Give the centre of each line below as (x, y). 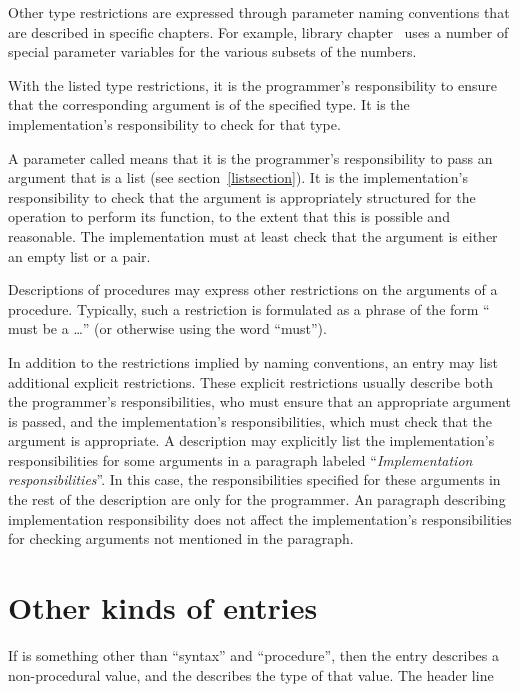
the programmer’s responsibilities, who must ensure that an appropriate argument (259, 401)
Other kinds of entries (163, 607)
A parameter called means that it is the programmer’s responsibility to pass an (250, 157)
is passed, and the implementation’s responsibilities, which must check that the (250, 420)
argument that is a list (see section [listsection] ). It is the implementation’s (238, 177)
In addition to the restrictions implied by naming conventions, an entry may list (253, 361)
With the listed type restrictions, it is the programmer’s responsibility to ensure (252, 84)
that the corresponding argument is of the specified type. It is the (209, 104)
